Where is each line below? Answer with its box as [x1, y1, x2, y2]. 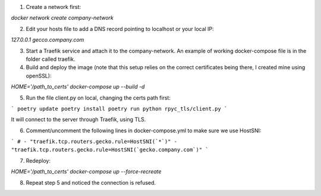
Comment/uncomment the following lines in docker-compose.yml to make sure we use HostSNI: [26, 127, 262, 134]
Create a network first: [26, 4, 81, 10]
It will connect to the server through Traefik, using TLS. [11, 116, 146, 123]
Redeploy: [26, 157, 51, 164]
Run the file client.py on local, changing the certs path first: [26, 94, 171, 101]
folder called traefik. [26, 55, 75, 63]
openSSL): [26, 72, 52, 79]
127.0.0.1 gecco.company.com [11, 36, 84, 43]
